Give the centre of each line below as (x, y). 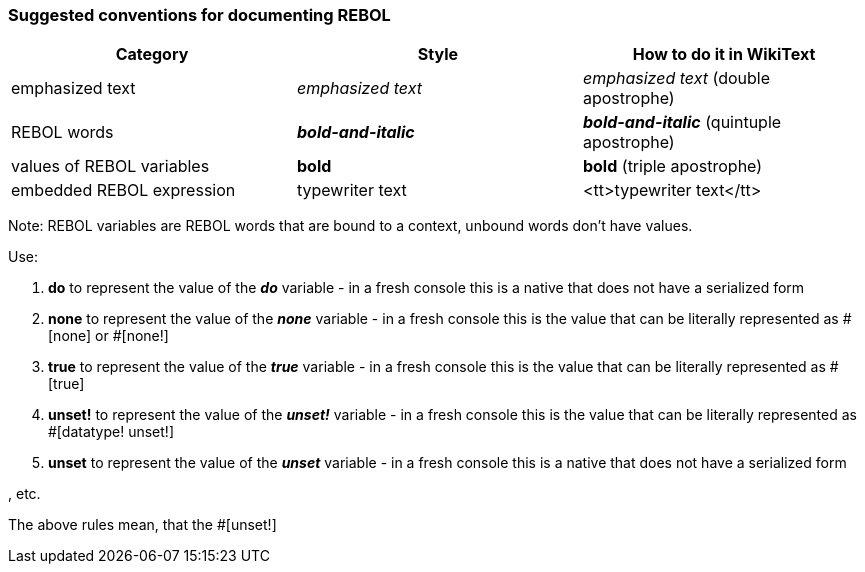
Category (152, 54)
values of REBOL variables (110, 166)
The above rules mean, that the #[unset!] (142, 525)
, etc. (24, 494)
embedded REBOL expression (123, 190)
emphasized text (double (676, 78)
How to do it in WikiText (724, 54)
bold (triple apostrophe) (672, 166)
